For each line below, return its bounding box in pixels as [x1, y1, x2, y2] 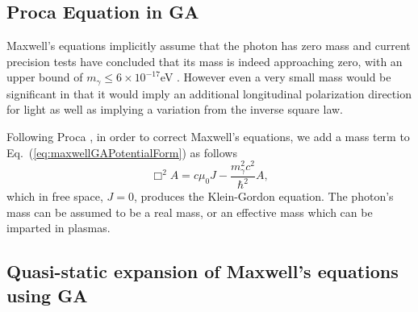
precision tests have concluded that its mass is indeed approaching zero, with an [6, 52, 403, 69]
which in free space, [6, 188, 103, 205]
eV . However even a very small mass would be [160, 69, 391, 85]
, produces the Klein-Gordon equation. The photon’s [133, 188, 394, 205]
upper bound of [6, 69, 83, 85]
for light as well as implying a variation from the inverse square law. [6, 101, 343, 118]
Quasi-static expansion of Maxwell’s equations [6, 259, 399, 284]
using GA [6, 282, 88, 307]
